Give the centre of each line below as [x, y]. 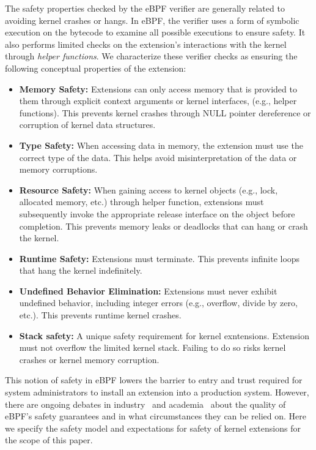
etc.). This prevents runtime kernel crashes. [100, 315]
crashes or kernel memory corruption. [89, 359]
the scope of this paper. [49, 440]
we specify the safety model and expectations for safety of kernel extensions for [153, 428]
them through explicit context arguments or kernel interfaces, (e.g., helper [158, 101]
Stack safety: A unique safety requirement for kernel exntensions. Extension [164, 335]
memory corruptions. [58, 169]
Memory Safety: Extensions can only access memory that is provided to [158, 88]
